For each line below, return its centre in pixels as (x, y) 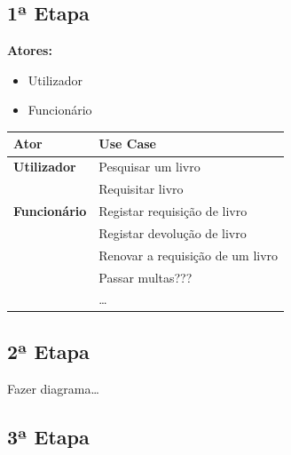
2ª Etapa (48, 351)
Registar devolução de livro (173, 232)
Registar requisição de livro (173, 211)
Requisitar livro (141, 189)
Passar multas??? (145, 277)
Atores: (30, 50)
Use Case (127, 144)
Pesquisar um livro (149, 167)
